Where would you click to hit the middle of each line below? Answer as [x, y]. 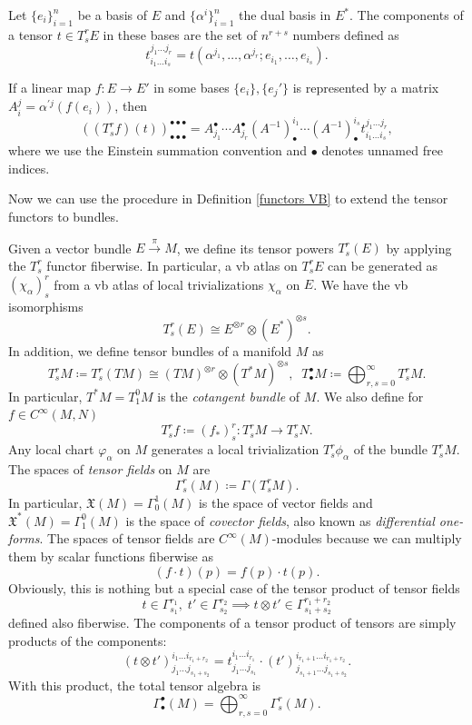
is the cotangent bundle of [229, 396]
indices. [29, 168]
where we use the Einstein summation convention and [158, 150]
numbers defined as [346, 34]
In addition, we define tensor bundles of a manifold [150, 350]
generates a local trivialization [235, 449]
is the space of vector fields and [285, 502]
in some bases [192, 87]
